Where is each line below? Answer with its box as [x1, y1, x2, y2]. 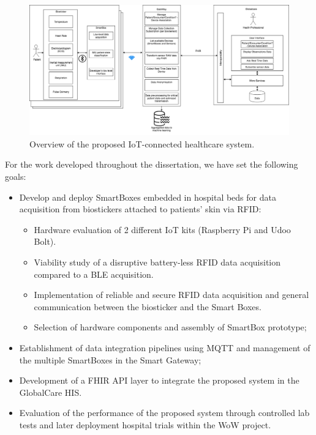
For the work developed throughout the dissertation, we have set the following [5, 158, 298, 171]
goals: [5, 170, 26, 183]
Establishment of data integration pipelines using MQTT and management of [19, 341, 310, 354]
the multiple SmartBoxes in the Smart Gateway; [19, 353, 201, 366]
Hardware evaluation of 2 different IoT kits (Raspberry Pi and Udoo [34, 223, 291, 236]
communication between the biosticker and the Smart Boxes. [34, 300, 261, 313]
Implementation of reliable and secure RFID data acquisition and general [34, 288, 309, 301]
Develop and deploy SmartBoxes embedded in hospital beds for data [19, 190, 276, 203]
